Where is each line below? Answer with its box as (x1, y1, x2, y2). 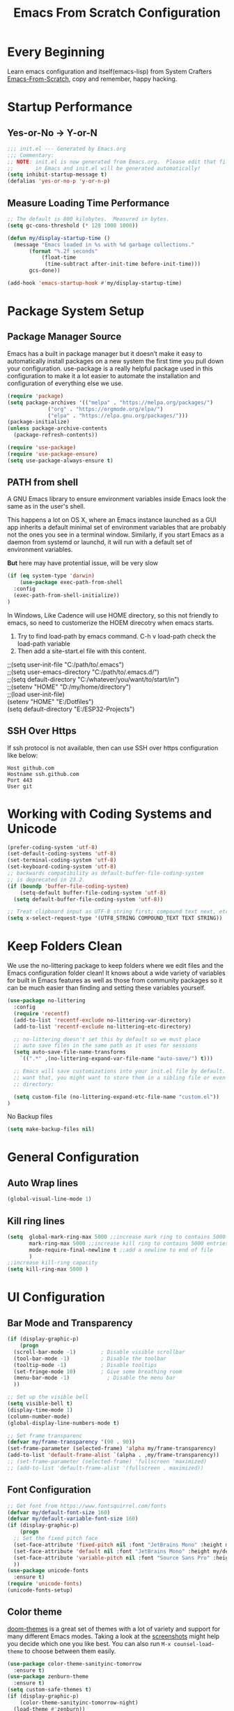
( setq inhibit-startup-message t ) (7, 171, 108, 179)
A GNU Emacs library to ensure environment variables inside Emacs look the (7, 495, 226, 503)
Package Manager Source (7, 331, 122, 343)
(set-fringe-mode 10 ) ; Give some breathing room (13, 1368, 182, 1375)
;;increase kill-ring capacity (7, 1260, 98, 1267)
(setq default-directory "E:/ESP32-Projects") (7, 705, 135, 713)
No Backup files (7, 1112, 53, 1121)
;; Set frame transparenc (7, 1432, 82, 1439)
